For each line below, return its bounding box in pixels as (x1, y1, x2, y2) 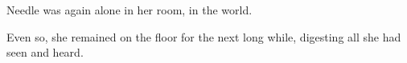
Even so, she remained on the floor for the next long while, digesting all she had (6, 28, 401, 45)
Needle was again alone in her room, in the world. (6, 2, 253, 18)
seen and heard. (6, 44, 84, 61)
